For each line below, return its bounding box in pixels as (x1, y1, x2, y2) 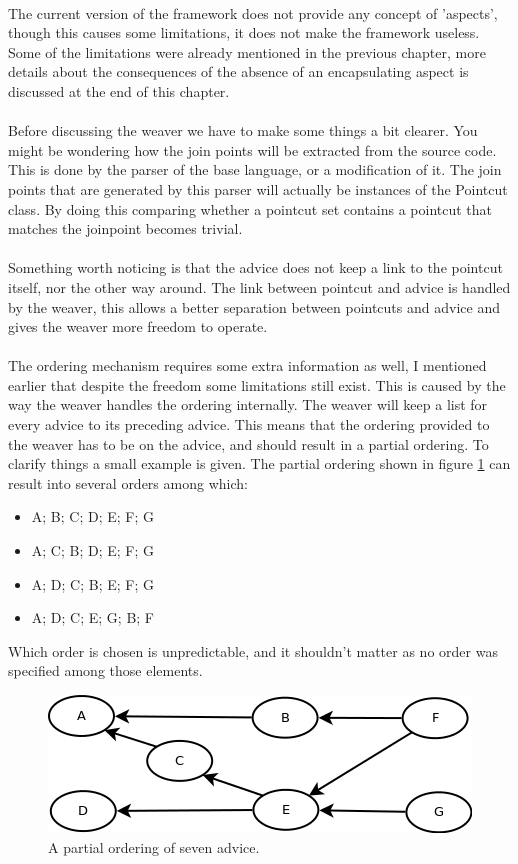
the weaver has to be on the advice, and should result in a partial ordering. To (8, 433, 489, 454)
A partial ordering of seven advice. (48, 836, 260, 857)
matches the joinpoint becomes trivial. (8, 218, 243, 239)
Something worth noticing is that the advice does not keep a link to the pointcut (8, 257, 503, 278)
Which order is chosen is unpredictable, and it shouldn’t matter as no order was (8, 640, 498, 661)
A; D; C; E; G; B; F (31, 607, 155, 628)
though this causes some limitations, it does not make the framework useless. (8, 22, 480, 43)
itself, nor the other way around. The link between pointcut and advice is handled (8, 276, 511, 297)
